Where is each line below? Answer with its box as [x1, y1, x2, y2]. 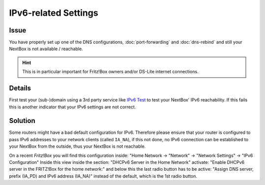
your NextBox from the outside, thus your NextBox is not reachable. [9, 143, 146, 150]
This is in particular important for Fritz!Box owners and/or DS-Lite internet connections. [22, 69, 199, 75]
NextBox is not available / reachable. [9, 46, 83, 52]
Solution [9, 117, 35, 125]
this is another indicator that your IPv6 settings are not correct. [9, 104, 136, 110]
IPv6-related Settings [9, 7, 98, 18]
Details [9, 84, 31, 92]
